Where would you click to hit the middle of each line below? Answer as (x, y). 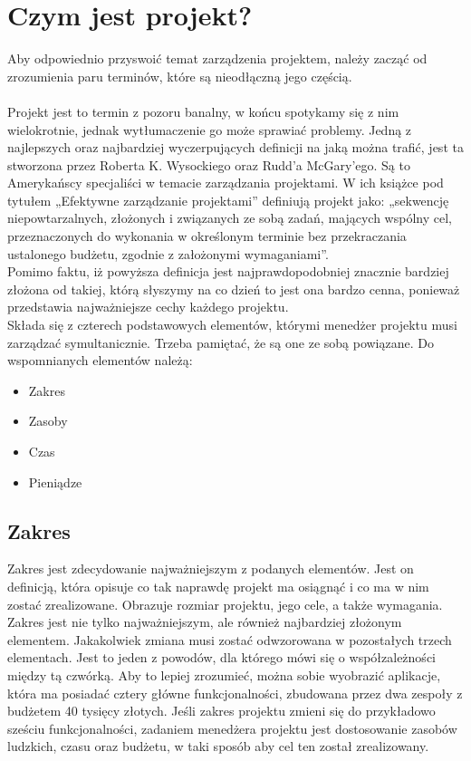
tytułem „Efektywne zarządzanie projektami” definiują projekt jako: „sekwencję (228, 200)
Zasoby (48, 421)
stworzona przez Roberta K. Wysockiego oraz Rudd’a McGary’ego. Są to (209, 164)
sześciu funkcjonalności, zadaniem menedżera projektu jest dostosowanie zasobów (232, 728)
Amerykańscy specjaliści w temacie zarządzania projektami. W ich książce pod (226, 183)
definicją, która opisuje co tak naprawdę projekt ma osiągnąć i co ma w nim (218, 586)
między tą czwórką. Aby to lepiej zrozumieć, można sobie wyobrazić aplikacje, (224, 674)
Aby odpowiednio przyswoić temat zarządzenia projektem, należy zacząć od (217, 58)
